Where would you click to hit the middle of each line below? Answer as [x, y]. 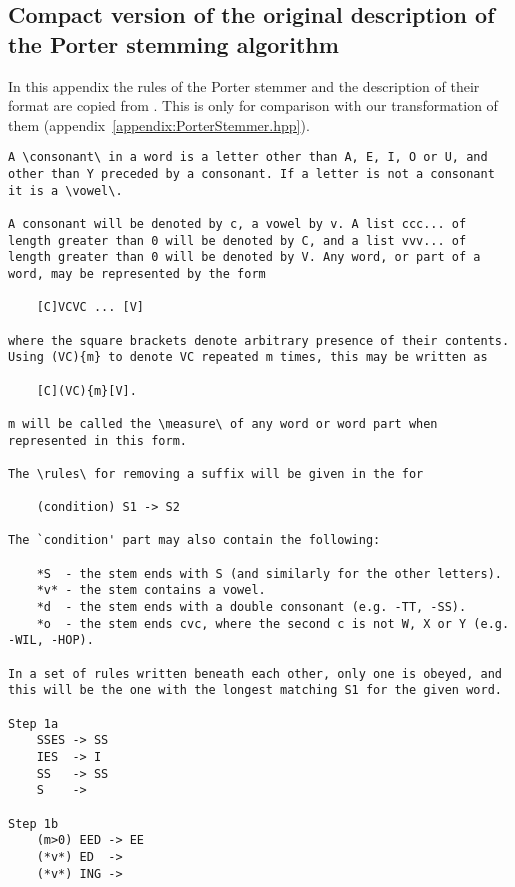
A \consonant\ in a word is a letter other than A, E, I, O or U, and [248, 157]
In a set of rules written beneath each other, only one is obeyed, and [255, 673]
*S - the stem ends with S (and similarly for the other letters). [269, 573]
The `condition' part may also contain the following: [194, 540]
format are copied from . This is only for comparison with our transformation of [253, 105]
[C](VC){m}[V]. [86, 390]
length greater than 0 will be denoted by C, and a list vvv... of [237, 240]
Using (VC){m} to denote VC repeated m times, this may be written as [248, 357]
